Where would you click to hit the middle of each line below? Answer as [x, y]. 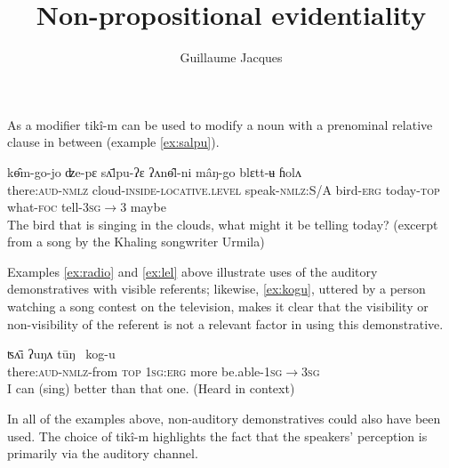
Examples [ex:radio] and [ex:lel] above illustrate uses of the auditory [192, 271]
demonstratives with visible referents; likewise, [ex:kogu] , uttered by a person [216, 289]
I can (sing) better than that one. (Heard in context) [151, 388]
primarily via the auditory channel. [103, 453]
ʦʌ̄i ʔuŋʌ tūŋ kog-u [61, 354]
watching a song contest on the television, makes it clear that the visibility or [218, 307]
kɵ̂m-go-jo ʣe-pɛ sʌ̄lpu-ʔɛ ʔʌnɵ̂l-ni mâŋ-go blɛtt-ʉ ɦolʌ [154, 171]
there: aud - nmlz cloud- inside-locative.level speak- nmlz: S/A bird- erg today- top [224, 189]
